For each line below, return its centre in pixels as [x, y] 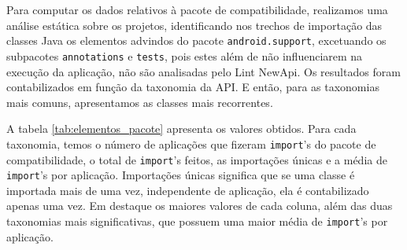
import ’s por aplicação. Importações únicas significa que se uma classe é [181, 175]
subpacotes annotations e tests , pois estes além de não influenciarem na [185, 55]
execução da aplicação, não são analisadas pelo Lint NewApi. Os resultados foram [203, 71]
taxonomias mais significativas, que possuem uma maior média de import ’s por [197, 221]
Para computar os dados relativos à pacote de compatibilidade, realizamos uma [197, 9]
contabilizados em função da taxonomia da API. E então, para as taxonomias [193, 87]
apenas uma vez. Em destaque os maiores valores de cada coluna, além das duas [200, 206]
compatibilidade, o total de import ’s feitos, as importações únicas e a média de [197, 159]
